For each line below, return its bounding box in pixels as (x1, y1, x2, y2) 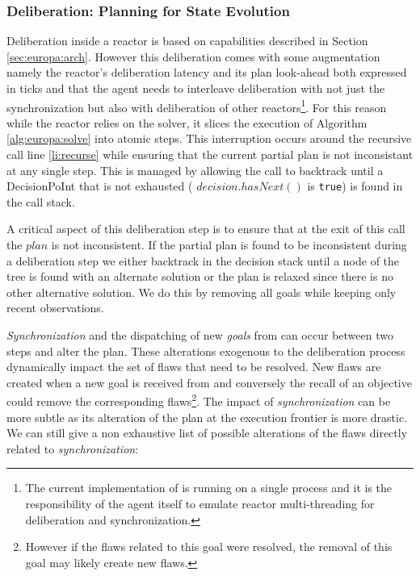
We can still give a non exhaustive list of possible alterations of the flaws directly (6, 424, 408, 441)
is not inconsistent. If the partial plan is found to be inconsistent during (51, 236, 407, 253)
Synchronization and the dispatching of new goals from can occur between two (6, 327, 393, 344)
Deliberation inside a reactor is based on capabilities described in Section (6, 32, 368, 49)
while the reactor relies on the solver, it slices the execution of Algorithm (6, 114, 367, 131)
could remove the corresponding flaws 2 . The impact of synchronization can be (6, 390, 391, 410)
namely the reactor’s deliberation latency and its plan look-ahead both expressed (6, 64, 407, 81)
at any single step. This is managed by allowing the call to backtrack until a (6, 161, 384, 178)
